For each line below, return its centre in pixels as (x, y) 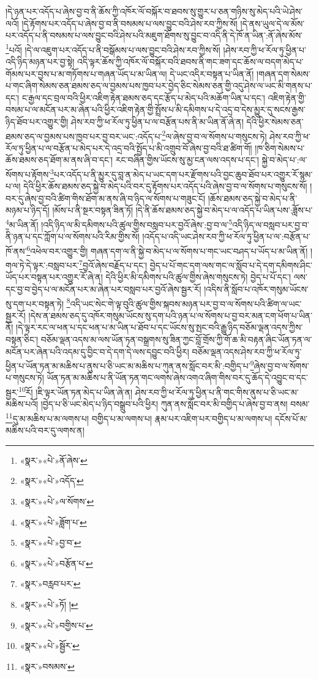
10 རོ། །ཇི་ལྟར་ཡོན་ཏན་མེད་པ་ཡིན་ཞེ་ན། (76, 391)
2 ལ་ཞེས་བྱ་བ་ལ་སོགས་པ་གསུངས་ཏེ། (214, 135)
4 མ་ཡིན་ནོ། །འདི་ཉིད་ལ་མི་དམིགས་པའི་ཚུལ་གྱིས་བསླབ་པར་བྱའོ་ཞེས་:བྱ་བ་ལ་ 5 (119, 224)
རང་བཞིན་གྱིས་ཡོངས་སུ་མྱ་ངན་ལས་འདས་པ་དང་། (187, 160)
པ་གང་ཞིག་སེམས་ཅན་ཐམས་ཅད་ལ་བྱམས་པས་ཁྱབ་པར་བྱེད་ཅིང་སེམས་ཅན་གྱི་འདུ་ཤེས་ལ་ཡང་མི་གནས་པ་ (159, 86)
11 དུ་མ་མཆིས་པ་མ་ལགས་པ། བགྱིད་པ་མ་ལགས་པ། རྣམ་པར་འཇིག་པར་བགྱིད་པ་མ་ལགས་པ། (139, 417)
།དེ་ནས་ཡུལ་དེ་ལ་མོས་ (272, 23)
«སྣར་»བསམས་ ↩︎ (47, 666)
